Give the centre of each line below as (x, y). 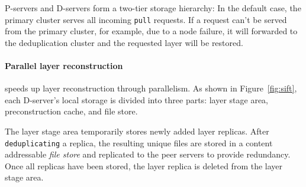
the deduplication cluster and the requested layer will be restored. (124, 42)
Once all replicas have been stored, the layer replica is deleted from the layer (144, 165)
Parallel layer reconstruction (64, 66)
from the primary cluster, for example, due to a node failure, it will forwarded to (151, 31)
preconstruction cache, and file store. (71, 111)
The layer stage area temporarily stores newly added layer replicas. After (137, 131)
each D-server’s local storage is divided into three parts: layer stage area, (136, 99)
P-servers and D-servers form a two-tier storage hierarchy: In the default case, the (153, 8)
